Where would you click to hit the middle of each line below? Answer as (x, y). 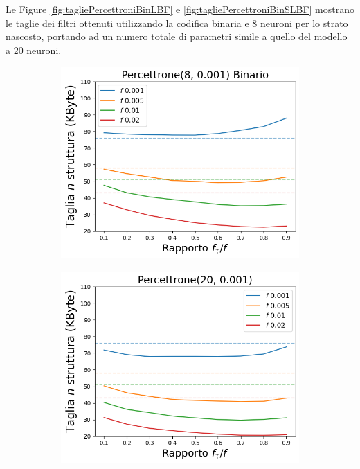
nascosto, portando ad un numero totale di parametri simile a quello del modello (177, 36)
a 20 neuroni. (34, 50)
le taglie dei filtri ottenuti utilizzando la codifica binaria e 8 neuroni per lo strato (177, 23)
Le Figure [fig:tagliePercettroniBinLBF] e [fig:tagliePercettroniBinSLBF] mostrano (180, 9)
